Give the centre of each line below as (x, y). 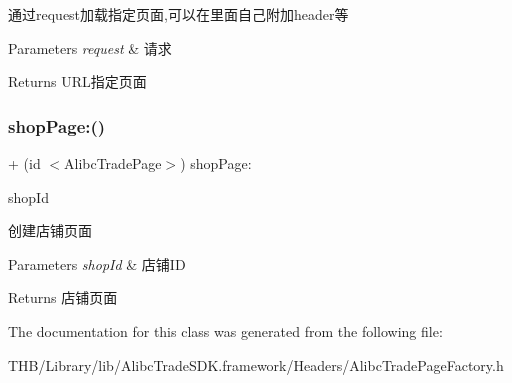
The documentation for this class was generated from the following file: (225, 330)
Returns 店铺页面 (63, 297)
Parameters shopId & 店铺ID (97, 263)
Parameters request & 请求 (90, 47)
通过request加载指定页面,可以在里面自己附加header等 (178, 14)
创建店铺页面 (50, 230)
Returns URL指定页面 (77, 81)
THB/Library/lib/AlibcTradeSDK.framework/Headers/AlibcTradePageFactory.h (256, 364)
